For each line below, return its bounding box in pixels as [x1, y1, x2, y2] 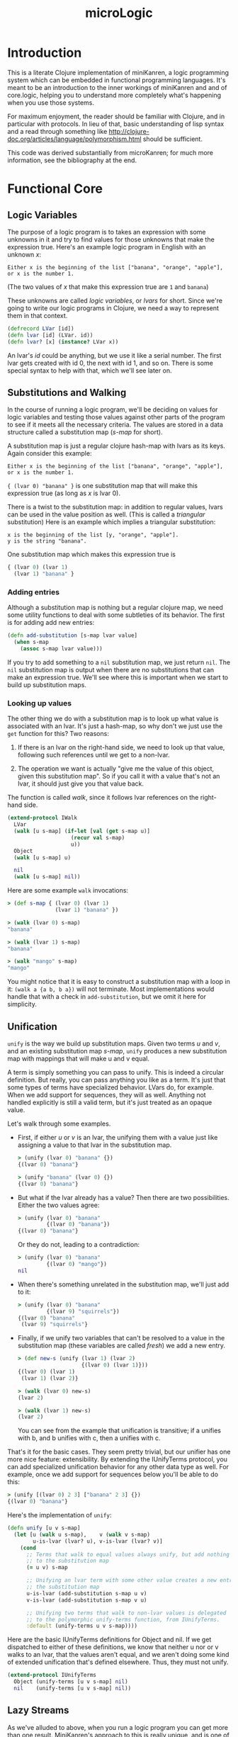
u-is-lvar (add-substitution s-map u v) [25, 1590, 147, 1597]
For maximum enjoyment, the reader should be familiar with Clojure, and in [7, 112, 225, 120]
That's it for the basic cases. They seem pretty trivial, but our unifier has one [7, 1447, 231, 1456]
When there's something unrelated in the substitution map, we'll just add [17, 1280, 229, 1289]
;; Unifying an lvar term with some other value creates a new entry [25, 1577, 236, 1584]
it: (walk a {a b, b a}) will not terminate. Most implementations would [7, 985, 215, 993]
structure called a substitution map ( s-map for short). [7, 428, 163, 436]
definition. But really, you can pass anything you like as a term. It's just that [7, 1075, 226, 1085]
